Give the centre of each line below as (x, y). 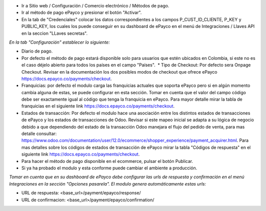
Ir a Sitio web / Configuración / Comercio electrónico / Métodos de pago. (95, 6)
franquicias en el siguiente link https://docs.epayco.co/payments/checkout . (98, 106)
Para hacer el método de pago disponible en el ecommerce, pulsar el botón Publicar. (107, 161)
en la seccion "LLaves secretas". (55, 33)
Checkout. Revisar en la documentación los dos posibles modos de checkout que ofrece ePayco (119, 72)
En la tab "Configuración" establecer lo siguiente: (60, 42)
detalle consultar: (39, 134)
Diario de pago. (37, 51)
